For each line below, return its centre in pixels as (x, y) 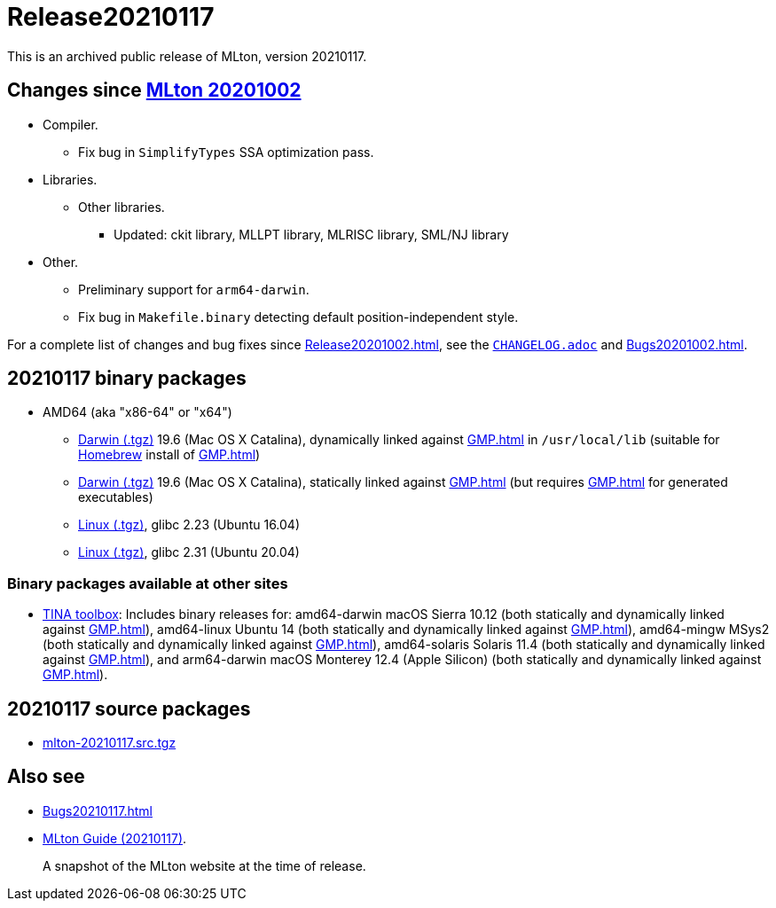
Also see (46, 777)
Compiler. (71, 124)
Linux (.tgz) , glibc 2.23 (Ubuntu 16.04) (189, 525)
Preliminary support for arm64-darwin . (194, 289)
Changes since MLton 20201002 (154, 90)
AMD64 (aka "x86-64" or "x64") (137, 412)
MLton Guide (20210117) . (115, 838)
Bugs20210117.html (98, 810)
